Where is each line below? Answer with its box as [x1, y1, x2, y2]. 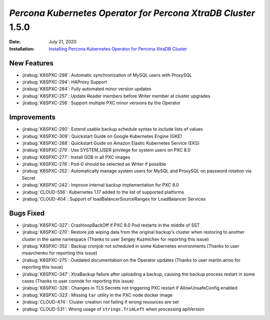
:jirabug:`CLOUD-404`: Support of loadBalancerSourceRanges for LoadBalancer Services [21, 196, 206, 202]
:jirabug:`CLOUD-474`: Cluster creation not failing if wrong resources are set [21, 299, 179, 305]
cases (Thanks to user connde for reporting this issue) [21, 278, 134, 284]
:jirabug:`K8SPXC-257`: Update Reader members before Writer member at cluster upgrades [21, 93, 210, 99]
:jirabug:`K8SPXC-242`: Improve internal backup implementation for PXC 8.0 [21, 182, 179, 188]
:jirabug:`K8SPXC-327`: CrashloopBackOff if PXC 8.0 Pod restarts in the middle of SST [21, 222, 200, 228]
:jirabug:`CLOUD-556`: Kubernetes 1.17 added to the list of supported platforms [21, 189, 184, 195]
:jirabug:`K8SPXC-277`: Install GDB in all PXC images [21, 154, 130, 160]
